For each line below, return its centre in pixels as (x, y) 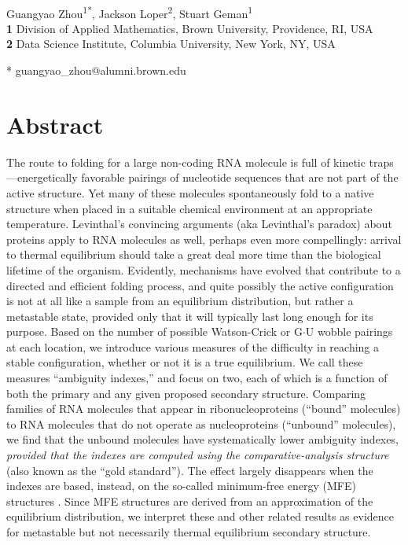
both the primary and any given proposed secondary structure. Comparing (186, 393)
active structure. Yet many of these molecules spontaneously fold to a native (190, 192)
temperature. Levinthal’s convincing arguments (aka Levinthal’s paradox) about (199, 224)
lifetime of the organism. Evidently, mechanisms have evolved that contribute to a (204, 269)
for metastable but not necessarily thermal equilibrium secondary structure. (189, 532)
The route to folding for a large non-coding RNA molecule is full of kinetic (186, 162)
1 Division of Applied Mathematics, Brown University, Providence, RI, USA (190, 28)
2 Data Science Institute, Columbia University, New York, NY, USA (171, 44)
